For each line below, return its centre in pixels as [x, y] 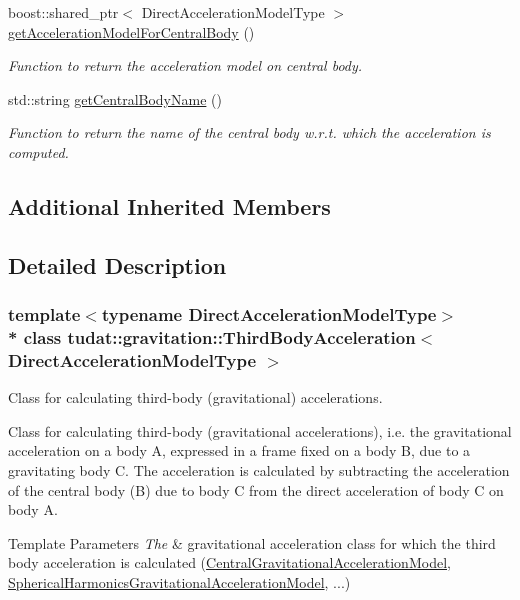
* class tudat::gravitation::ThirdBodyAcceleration [212, 336]
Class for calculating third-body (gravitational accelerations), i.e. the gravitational [260, 430]
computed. [38, 151]
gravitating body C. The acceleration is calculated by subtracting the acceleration [259, 469]
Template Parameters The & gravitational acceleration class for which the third [252, 542]
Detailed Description [117, 264]
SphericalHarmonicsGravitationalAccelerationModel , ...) [179, 581]
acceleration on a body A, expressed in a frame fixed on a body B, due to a [239, 450]
